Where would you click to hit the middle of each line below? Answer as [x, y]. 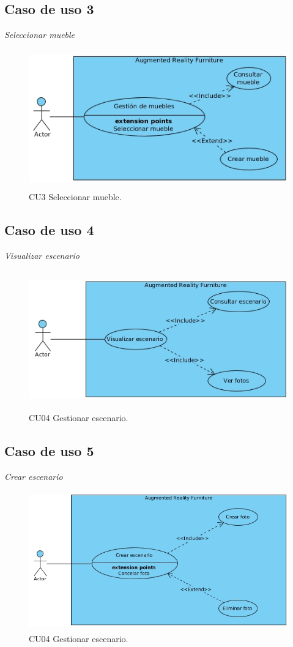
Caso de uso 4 [49, 230]
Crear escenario [34, 476]
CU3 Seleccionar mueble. [75, 197]
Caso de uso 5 [49, 450]
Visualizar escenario [42, 255]
